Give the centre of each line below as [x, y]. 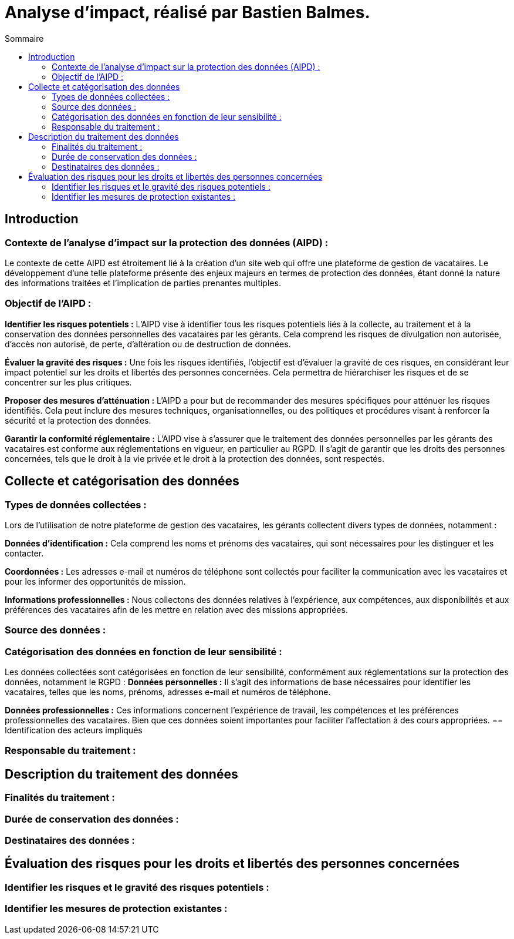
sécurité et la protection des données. [78, 420]
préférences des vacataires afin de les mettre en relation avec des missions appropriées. [176, 609]
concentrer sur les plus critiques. [68, 382]
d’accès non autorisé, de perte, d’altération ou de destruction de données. [148, 344]
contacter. [24, 553]
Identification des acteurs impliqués [74, 730]
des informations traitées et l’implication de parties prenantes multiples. [143, 283]
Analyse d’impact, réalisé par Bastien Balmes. [187, 12]
